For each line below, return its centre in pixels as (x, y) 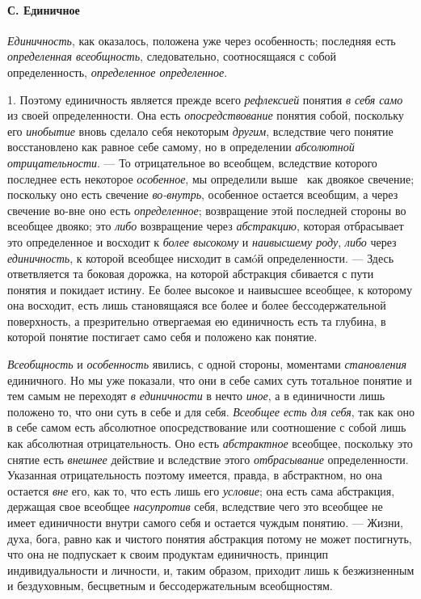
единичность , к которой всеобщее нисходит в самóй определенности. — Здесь (201, 257)
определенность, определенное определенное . (118, 72)
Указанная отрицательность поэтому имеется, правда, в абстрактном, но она (195, 475)
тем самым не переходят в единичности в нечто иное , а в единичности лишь (196, 396)
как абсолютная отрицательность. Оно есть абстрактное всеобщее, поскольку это (210, 443)
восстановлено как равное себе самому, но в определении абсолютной (181, 147)
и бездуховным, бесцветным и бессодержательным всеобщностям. (170, 586)
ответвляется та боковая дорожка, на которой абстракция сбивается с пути (191, 274)
